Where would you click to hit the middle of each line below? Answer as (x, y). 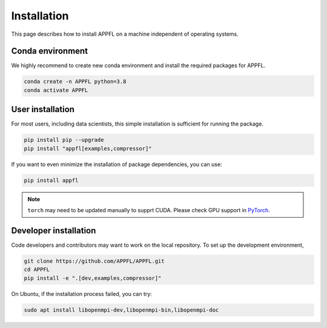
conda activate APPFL (56, 90)
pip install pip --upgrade (64, 140)
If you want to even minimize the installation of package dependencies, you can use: (117, 164)
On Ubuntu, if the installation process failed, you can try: (82, 293)
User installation (43, 109)
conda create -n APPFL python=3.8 (75, 82)
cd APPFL (37, 269)
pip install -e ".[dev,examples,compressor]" (93, 278)
